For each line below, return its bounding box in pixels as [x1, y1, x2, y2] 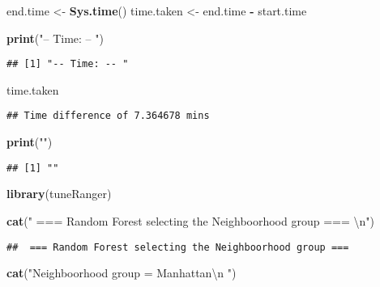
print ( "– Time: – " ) [6, 29, 104, 46]
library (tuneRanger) [6, 185, 112, 202]
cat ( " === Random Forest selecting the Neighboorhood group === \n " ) [6, 212, 375, 229]
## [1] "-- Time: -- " [6, 58, 129, 70]
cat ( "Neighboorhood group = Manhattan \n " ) [6, 264, 237, 281]
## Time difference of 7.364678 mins [6, 110, 210, 122]
